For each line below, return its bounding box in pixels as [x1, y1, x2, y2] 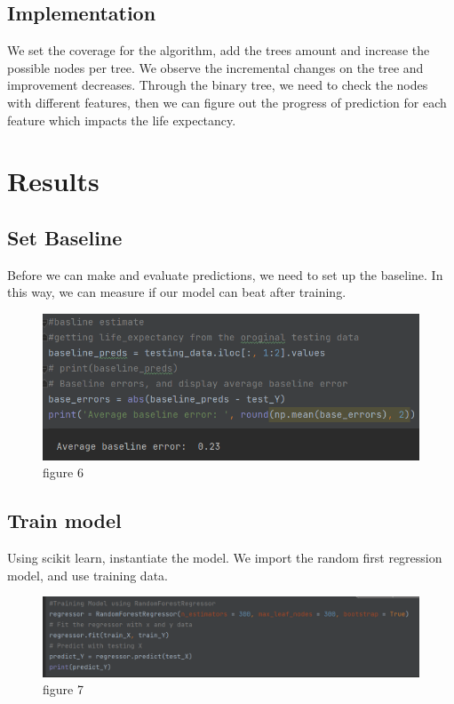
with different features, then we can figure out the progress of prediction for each [7, 92, 447, 111]
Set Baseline [7, 223, 123, 251]
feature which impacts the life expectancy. [7, 110, 236, 129]
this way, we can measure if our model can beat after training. [7, 283, 346, 301]
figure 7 [43, 680, 84, 699]
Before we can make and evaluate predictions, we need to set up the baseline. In [7, 265, 443, 284]
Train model [7, 507, 122, 534]
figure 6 [43, 463, 84, 482]
